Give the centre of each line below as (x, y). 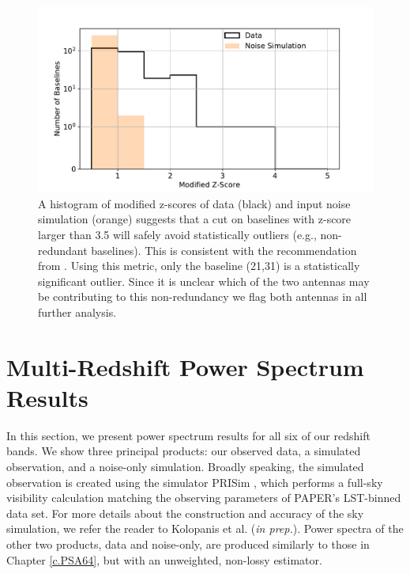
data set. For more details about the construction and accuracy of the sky (185, 513)
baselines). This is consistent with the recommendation (224, 250)
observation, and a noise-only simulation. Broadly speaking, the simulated (185, 467)
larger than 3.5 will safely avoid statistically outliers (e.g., (177, 234)
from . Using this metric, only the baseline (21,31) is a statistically (199, 266)
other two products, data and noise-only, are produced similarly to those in (188, 544)
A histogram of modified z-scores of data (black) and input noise (194, 203)
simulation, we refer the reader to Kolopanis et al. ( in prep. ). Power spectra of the (205, 528)
